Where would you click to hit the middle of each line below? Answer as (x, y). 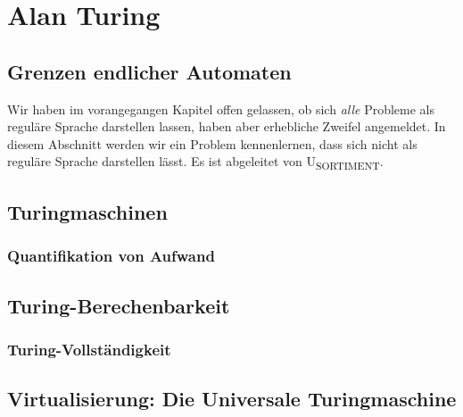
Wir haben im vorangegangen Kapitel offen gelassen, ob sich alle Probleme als (221, 108)
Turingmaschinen (87, 211)
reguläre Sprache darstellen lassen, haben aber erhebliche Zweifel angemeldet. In (227, 126)
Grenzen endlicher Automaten (149, 71)
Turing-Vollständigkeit (89, 349)
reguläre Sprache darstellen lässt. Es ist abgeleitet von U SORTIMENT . (195, 163)
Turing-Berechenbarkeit (119, 305)
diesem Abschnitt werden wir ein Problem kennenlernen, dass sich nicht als (212, 143)
